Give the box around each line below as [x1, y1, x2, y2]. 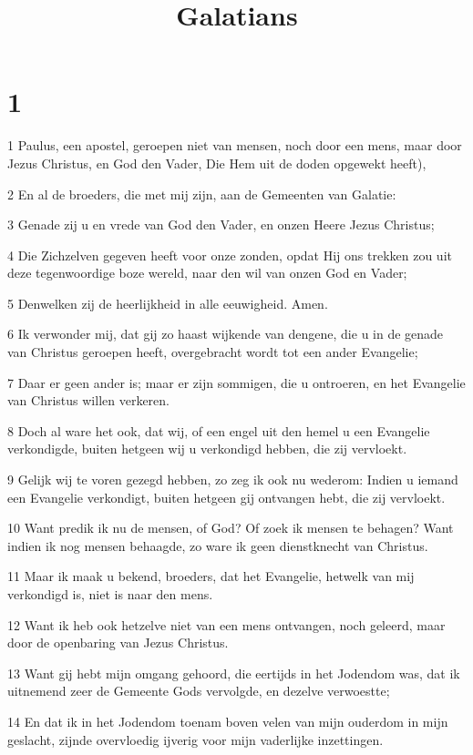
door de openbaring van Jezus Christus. [7, 633, 229, 652]
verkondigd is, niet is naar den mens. [7, 585, 213, 603]
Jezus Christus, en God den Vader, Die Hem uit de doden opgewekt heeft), [7, 153, 427, 172]
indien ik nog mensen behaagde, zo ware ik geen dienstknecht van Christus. [7, 536, 428, 555]
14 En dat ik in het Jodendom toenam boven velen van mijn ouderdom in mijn [7, 711, 448, 730]
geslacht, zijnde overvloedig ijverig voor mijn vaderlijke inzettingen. [7, 729, 384, 749]
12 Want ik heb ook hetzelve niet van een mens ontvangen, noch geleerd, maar [7, 615, 446, 634]
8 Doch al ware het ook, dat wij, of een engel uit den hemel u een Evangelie [7, 421, 430, 440]
